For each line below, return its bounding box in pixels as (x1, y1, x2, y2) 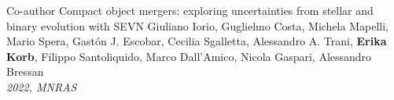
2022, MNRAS (6, 78, 77, 95)
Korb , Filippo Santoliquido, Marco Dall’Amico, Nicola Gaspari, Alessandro (6, 48, 372, 64)
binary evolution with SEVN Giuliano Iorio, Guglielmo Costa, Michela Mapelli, (6, 17, 388, 34)
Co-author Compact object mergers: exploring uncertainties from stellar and (6, 2, 374, 18)
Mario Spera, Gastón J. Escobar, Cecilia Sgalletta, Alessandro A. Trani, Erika (6, 33, 387, 49)
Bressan (6, 63, 44, 80)
